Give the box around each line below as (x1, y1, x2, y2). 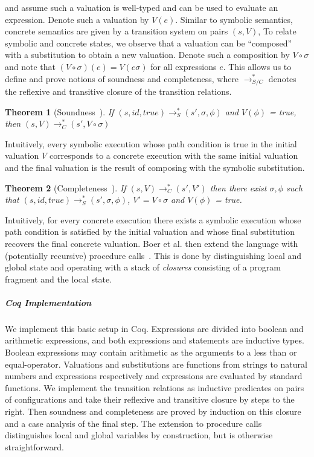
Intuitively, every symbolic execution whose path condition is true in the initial (5, 137, 297, 150)
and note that (5, 60, 56, 72)
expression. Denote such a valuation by (5, 13, 149, 25)
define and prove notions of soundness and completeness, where (5, 72, 239, 85)
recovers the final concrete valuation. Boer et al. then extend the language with (5, 237, 298, 249)
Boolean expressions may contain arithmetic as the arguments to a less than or (5, 346, 297, 359)
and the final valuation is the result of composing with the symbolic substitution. (5, 161, 305, 173)
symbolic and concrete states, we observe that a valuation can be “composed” (5, 36, 292, 49)
